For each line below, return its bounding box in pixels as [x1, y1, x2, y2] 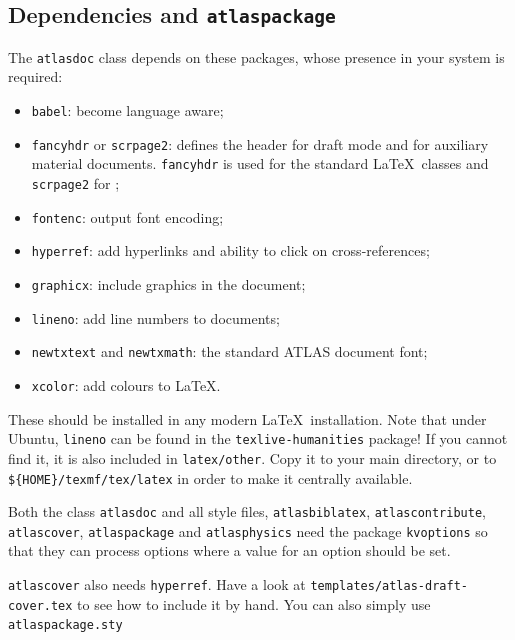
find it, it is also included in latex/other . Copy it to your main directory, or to [8, 447, 497, 468]
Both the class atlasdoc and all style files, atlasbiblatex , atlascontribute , [8, 501, 486, 522]
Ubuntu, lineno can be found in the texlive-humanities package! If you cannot [8, 428, 508, 449]
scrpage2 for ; [31, 173, 120, 193]
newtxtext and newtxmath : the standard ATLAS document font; [31, 341, 428, 362]
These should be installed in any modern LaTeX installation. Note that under [8, 408, 487, 429]
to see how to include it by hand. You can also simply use [77, 593, 431, 614]
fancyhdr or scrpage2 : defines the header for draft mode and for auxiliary [31, 133, 489, 154]
